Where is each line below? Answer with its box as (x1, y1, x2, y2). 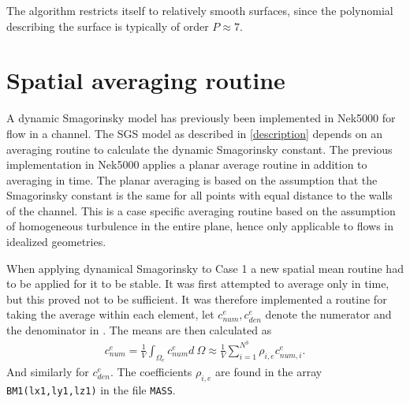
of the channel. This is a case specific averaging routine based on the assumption (6, 202, 396, 218)
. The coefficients (110, 363, 192, 379)
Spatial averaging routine (6, 64, 285, 96)
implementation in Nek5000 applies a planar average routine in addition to (6, 156, 367, 173)
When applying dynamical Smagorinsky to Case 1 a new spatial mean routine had (6, 259, 404, 276)
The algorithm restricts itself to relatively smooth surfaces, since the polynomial (6, 2, 393, 18)
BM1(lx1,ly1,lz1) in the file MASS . (6, 381, 176, 397)
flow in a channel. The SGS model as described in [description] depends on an (6, 125, 382, 141)
